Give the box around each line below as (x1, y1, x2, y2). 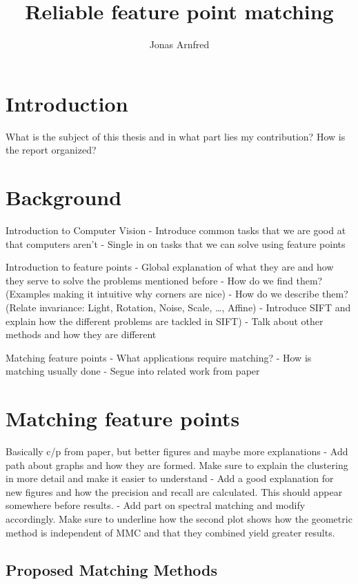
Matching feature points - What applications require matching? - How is (6, 350, 312, 364)
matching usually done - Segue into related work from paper (6, 364, 260, 378)
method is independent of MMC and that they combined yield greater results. (6, 525, 335, 539)
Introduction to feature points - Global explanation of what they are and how (6, 260, 334, 274)
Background (6, 183, 122, 211)
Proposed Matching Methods (6, 559, 218, 580)
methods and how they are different (6, 327, 157, 342)
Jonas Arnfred (149, 37, 210, 52)
